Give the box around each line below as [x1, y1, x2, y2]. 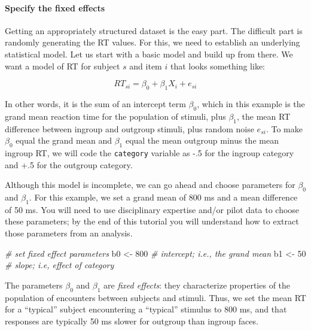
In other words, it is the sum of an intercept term [5, 97, 186, 110]
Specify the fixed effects [5, 1, 105, 14]
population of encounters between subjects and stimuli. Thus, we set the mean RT [5, 291, 306, 303]
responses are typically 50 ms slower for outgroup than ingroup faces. [5, 314, 258, 327]
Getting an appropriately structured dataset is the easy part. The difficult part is [5, 24, 303, 37]
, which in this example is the [197, 97, 305, 110]
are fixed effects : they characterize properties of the [103, 278, 291, 291]
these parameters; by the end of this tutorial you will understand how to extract [5, 215, 299, 227]
